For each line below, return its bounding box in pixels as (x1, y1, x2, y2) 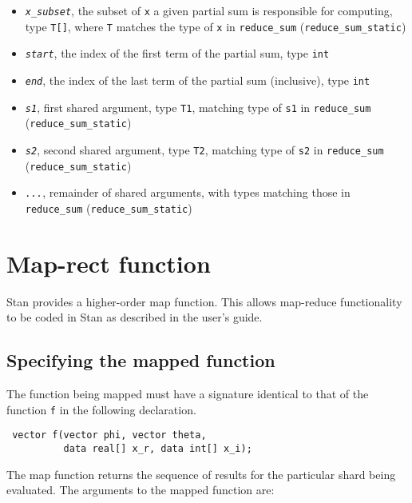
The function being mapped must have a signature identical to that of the (6, 385, 369, 402)
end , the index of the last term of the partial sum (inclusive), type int (25, 71, 370, 88)
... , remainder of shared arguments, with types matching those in (25, 184, 351, 201)
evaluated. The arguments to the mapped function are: (6, 481, 275, 498)
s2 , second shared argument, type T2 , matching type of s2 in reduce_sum (25, 141, 384, 158)
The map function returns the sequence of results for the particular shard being (6, 465, 396, 482)
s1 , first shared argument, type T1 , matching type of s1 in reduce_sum (25, 98, 371, 115)
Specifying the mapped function (6, 348, 275, 373)
